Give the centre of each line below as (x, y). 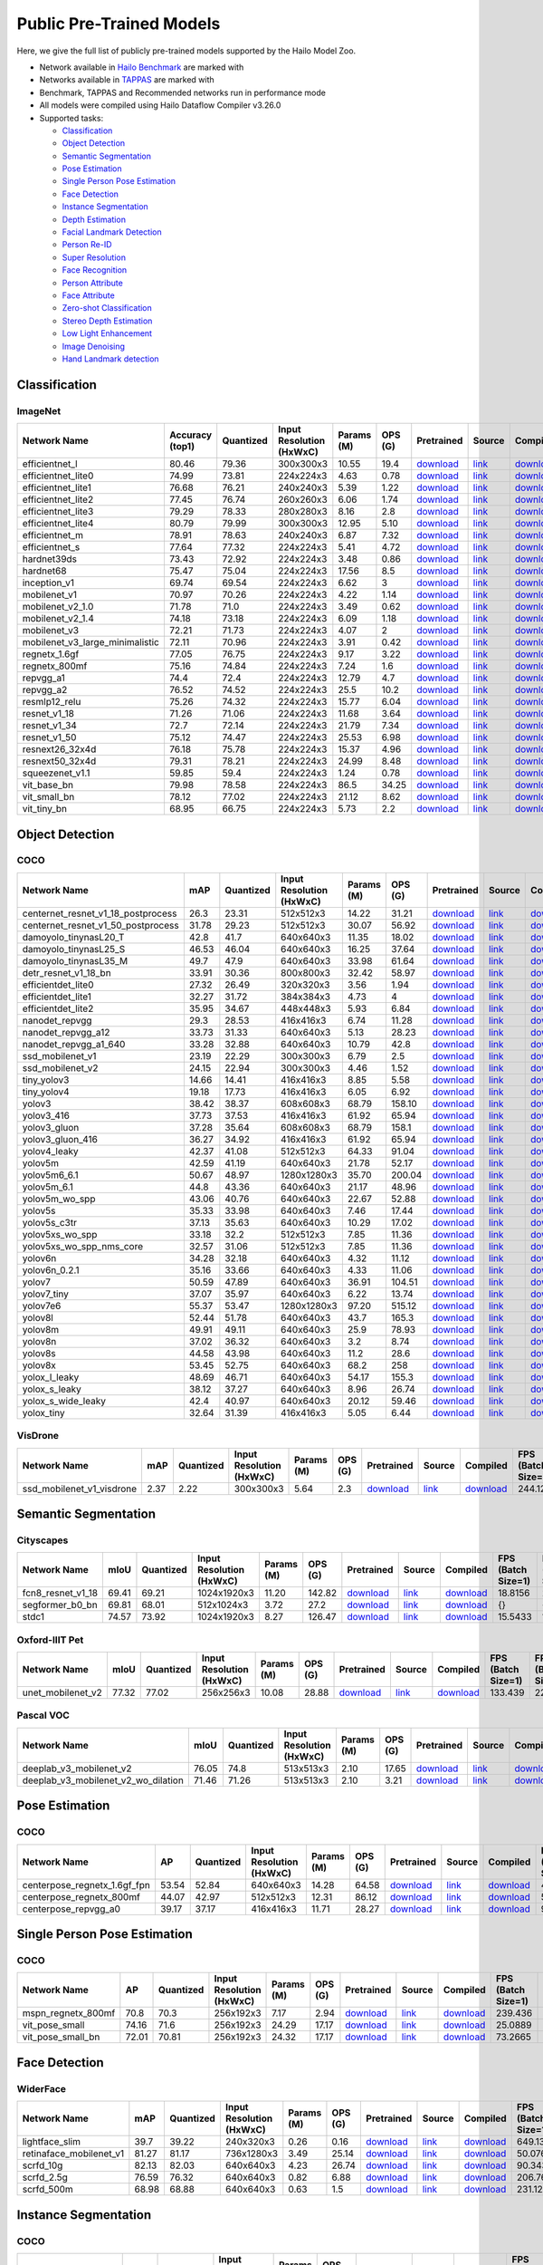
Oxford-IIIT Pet (50, 1640)
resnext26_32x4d (59, 749)
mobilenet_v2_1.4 (58, 619)
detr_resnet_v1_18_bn (67, 972)
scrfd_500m (48, 2190)
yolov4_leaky (50, 1151)
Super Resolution (94, 257)
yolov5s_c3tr (49, 1222)
